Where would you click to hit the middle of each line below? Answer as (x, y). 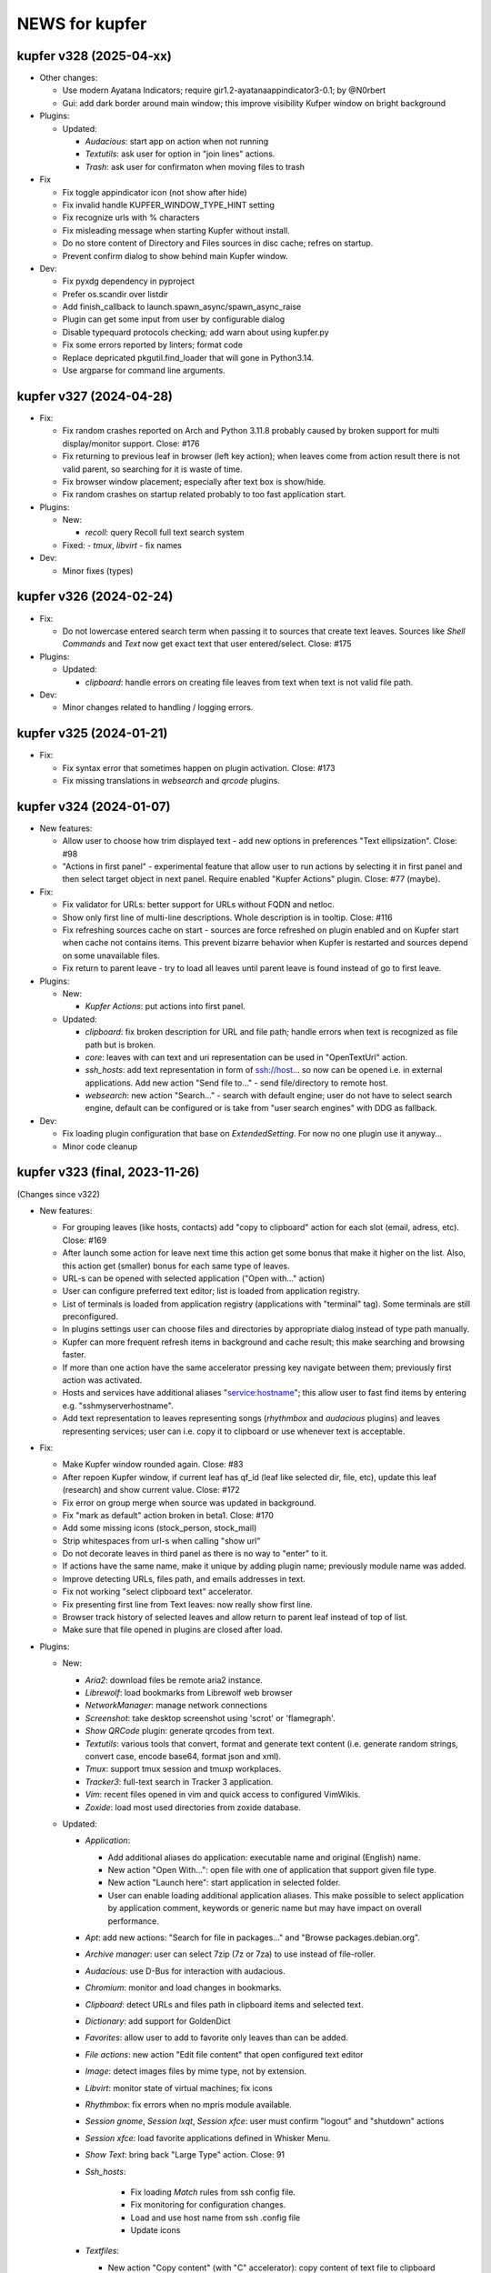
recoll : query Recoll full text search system (165, 533)
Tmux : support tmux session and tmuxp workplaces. (183, 1769)
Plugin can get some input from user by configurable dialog (174, 319)
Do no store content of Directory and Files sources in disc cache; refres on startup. (218, 243)
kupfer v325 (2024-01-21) (92, 733)
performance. (133, 1921)
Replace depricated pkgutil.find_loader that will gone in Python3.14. (188, 357)
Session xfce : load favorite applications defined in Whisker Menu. (208, 2138)
